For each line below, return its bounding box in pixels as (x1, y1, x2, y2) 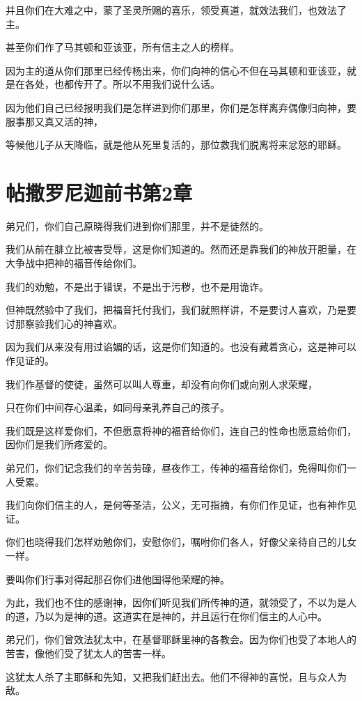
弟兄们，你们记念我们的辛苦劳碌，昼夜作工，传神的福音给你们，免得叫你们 (6, 461, 347, 475)
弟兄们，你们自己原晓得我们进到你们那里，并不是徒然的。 (6, 218, 269, 233)
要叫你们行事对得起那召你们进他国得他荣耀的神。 (6, 571, 230, 586)
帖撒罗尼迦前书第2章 (6, 178, 193, 206)
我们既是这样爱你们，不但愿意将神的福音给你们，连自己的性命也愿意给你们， (6, 423, 356, 438)
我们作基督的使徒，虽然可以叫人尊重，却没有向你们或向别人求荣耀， (6, 376, 317, 391)
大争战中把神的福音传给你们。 (6, 256, 142, 270)
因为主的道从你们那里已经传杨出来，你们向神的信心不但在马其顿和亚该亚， (6, 63, 347, 77)
